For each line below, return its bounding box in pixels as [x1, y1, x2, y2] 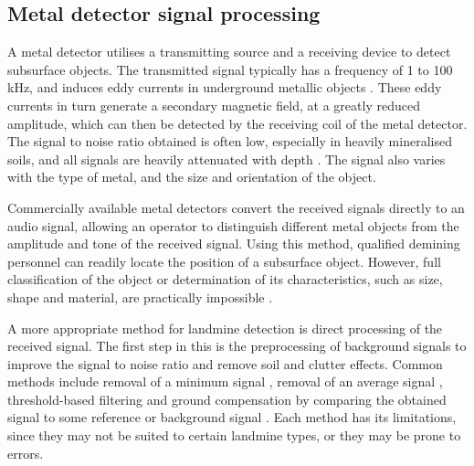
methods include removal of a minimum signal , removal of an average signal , [7, 372, 443, 391]
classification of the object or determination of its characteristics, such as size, [7, 270, 443, 289]
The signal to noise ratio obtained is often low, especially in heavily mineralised [7, 132, 452, 151]
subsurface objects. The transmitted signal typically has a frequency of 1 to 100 [7, 59, 453, 79]
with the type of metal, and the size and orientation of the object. [7, 167, 376, 186]
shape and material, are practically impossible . [7, 287, 273, 306]
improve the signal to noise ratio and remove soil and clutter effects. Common [7, 354, 443, 373]
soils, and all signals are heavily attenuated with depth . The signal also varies [7, 149, 446, 168]
